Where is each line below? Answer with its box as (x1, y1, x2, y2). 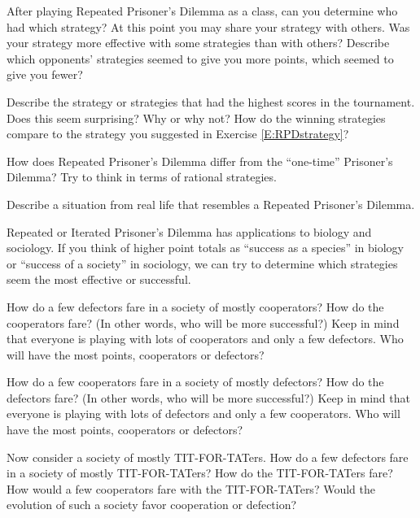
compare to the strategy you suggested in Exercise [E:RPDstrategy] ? (7, 125, 349, 142)
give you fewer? (7, 66, 83, 83)
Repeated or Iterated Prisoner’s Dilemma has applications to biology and (7, 223, 372, 240)
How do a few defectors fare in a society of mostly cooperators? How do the (7, 298, 384, 315)
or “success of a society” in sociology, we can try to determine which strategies (7, 255, 398, 272)
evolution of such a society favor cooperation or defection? (7, 496, 297, 513)
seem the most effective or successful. (7, 271, 191, 288)
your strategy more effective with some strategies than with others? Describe (7, 34, 390, 51)
